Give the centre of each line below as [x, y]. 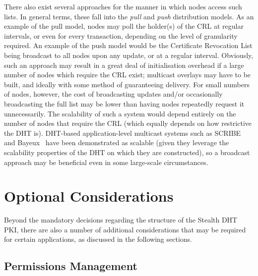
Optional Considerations [89, 196]
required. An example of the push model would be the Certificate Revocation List [128, 45]
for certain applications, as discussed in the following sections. [98, 239]
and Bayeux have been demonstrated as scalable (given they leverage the [117, 142]
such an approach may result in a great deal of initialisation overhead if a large [124, 65]
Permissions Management [71, 266]
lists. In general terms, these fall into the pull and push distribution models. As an [129, 16]
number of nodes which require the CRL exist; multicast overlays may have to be [128, 75]
